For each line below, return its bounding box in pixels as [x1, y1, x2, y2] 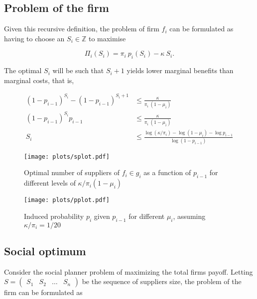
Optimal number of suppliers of [24, 167, 120, 178]
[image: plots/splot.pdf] [24, 153, 110, 160]
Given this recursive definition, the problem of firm [4, 23, 159, 34]
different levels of [24, 178, 76, 188]
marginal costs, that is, [4, 75, 74, 85]
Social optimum [4, 243, 86, 259]
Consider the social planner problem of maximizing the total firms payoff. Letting [4, 266, 253, 277]
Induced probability [24, 210, 84, 221]
